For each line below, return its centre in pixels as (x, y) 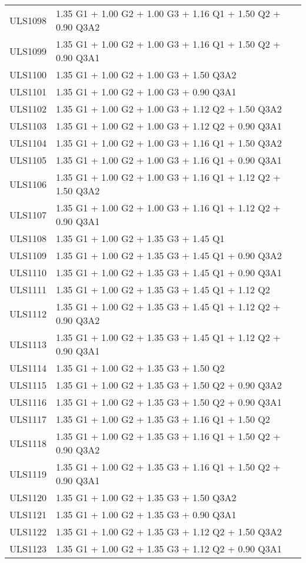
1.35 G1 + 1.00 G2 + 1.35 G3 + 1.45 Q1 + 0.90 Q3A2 (169, 255)
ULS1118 (28, 443)
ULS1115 (28, 385)
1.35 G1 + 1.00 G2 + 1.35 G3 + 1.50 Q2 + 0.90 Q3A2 (169, 385)
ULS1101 (28, 92)
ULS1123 (28, 549)
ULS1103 (28, 126)
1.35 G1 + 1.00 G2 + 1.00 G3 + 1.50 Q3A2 (146, 74)
